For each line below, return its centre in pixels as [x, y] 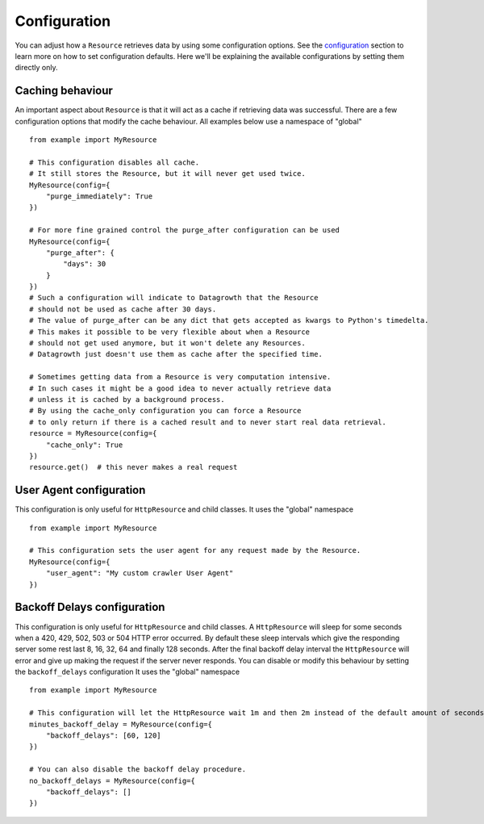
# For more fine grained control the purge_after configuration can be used [185, 230]
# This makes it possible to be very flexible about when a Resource [170, 332]
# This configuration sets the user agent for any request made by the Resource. [195, 550]
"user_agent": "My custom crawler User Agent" [140, 573]
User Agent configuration [80, 490]
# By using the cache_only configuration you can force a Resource [165, 411]
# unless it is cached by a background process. [127, 399]
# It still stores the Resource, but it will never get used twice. [167, 174]
